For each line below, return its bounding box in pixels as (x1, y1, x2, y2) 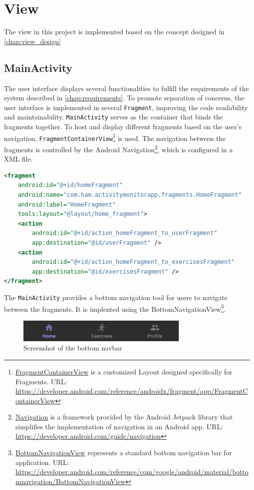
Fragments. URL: (15, 376, 67, 386)
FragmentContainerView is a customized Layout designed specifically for (15, 366, 233, 376)
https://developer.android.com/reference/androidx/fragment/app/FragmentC (15, 386, 248, 396)
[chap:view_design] (4, 36, 61, 46)
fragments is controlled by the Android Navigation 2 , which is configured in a (4, 142, 233, 154)
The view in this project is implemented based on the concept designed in (4, 26, 225, 37)
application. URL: (15, 457, 69, 467)
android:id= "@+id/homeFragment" (18, 182, 123, 189)
